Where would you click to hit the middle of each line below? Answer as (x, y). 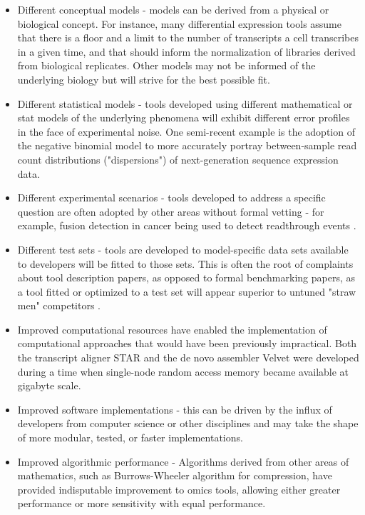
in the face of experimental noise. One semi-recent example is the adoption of (186, 131)
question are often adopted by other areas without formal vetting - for (171, 211)
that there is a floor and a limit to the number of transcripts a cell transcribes (188, 37)
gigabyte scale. (49, 385)
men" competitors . (59, 305)
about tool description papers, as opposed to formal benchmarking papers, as (186, 277)
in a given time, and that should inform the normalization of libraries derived (186, 51)
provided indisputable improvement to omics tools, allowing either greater (179, 489)
